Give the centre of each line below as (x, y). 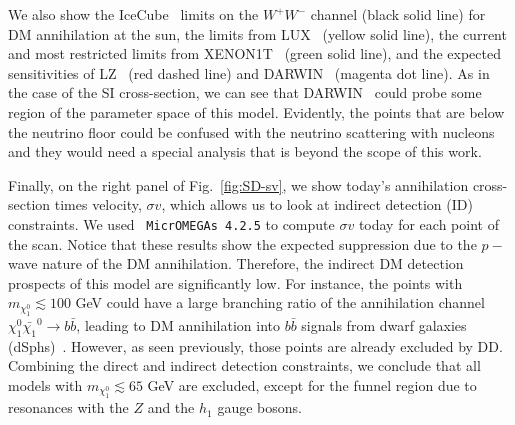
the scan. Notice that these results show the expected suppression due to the (242, 243)
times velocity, (98, 204)
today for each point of (428, 223)
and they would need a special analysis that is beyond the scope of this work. (245, 151)
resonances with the (68, 407)
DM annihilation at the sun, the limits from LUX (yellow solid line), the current (257, 33)
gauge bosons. (259, 407)
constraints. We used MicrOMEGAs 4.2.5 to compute (171, 223)
